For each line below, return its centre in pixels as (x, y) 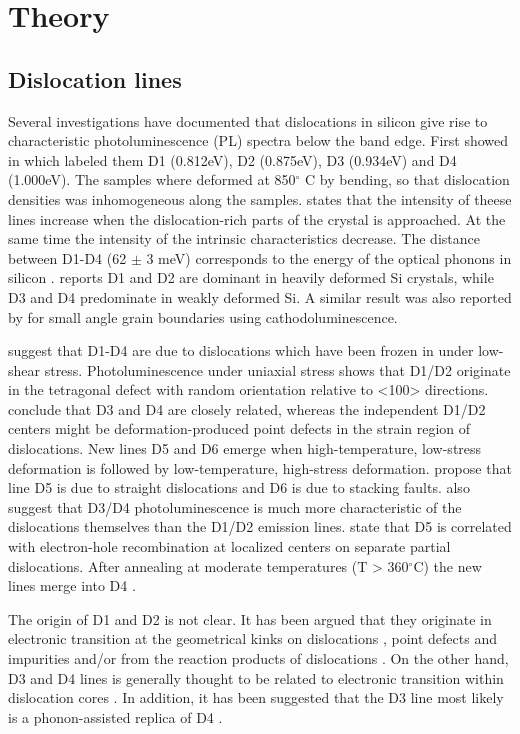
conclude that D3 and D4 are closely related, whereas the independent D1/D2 (247, 408)
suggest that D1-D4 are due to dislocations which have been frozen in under (241, 350)
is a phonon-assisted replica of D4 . (115, 716)
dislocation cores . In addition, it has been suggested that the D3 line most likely (256, 697)
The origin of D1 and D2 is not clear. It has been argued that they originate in (250, 618)
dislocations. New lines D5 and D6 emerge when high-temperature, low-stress (245, 448)
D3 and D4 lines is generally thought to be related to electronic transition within (256, 677)
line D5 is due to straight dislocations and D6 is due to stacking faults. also (239, 487)
